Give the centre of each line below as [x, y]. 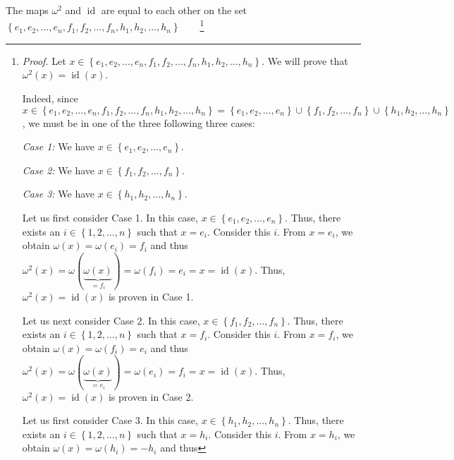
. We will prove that [305, 60]
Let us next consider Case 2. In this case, [111, 320]
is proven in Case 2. [151, 396]
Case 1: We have [58, 146]
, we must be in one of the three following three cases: [139, 122]
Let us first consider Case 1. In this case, [110, 217]
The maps [27, 10]
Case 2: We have [58, 170]
